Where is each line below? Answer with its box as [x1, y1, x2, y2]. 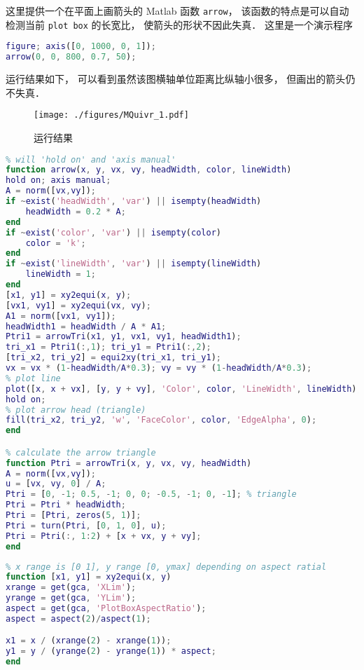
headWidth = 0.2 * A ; [25, 206, 126, 217]
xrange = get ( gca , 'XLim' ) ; [6, 582, 136, 593]
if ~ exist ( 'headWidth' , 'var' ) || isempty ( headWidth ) [6, 196, 262, 206]
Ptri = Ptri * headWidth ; [6, 500, 126, 510]
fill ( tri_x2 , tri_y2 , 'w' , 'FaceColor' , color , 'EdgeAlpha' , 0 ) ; [6, 415, 317, 425]
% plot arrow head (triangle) [6, 404, 146, 415]
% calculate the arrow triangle [6, 447, 156, 458]
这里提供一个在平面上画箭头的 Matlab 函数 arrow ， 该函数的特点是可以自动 [6, 4, 349, 18]
